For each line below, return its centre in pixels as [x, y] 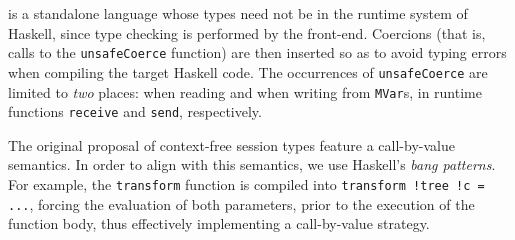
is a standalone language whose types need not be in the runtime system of [238, 13]
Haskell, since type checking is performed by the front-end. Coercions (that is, [247, 32]
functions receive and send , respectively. [135, 111]
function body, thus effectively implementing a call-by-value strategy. [219, 223]
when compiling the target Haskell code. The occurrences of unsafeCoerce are [248, 71]
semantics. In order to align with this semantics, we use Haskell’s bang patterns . [252, 164]
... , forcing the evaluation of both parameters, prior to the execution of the [241, 203]
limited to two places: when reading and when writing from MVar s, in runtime [245, 91]
